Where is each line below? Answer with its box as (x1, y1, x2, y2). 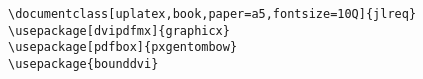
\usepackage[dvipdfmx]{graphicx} (8, 23, 230, 38)
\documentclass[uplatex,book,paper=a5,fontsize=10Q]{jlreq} (8, 7, 417, 21)
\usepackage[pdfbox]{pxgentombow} (8, 40, 238, 55)
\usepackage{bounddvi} (8, 56, 159, 71)
